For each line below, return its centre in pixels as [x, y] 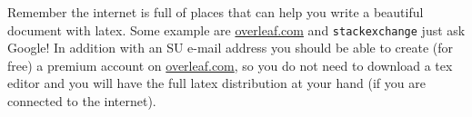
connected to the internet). [82, 101]
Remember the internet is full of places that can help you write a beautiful [216, 12]
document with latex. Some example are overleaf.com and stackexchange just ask [236, 29]
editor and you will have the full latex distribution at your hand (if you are [216, 83]
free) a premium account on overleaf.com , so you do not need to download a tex [230, 65]
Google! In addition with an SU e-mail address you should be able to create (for [231, 48]
